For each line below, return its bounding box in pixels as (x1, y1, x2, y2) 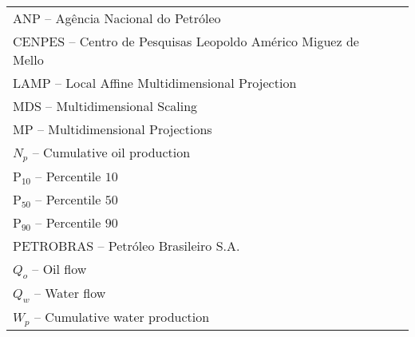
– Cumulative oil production (32, 143, 191, 161)
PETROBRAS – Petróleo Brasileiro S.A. (13, 236, 240, 255)
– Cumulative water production (34, 307, 210, 327)
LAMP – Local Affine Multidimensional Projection (13, 73, 297, 92)
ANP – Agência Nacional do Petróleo (13, 9, 221, 27)
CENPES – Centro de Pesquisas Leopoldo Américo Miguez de (13, 32, 359, 50)
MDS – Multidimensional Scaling (13, 97, 198, 115)
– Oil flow (32, 259, 87, 278)
